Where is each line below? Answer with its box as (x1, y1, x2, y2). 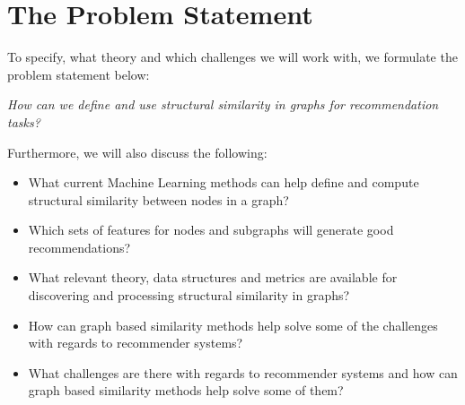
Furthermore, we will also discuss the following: (7, 142, 268, 161)
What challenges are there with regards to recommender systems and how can (28, 363, 458, 382)
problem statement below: (7, 65, 150, 83)
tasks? (7, 112, 40, 131)
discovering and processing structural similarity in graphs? (28, 286, 350, 305)
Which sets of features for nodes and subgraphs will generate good (28, 220, 394, 239)
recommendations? (28, 237, 131, 256)
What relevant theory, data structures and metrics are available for (28, 268, 398, 287)
